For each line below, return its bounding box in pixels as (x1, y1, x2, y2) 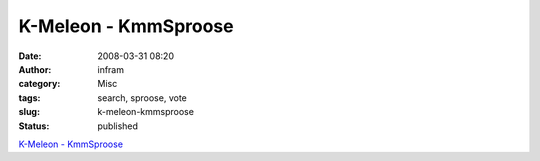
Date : (18, 50, 42, 62)
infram (97, 63, 125, 75)
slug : (18, 106, 40, 118)
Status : (18, 120, 50, 132)
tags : (18, 91, 41, 104)
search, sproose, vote (97, 91, 187, 104)
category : (18, 78, 61, 90)
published (97, 120, 139, 132)
